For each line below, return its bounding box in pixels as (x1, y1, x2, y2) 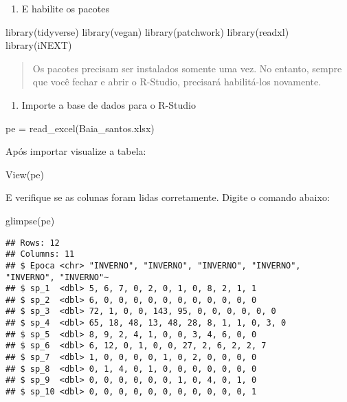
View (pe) (5, 167, 45, 181)
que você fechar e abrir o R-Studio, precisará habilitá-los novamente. (32, 74, 322, 89)
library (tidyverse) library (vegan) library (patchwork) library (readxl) (5, 24, 289, 39)
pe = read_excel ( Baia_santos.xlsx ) (5, 120, 155, 135)
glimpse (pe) (5, 213, 55, 227)
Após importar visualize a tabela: (5, 144, 146, 158)
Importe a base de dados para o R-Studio (21, 97, 196, 112)
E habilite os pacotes (21, 1, 109, 15)
